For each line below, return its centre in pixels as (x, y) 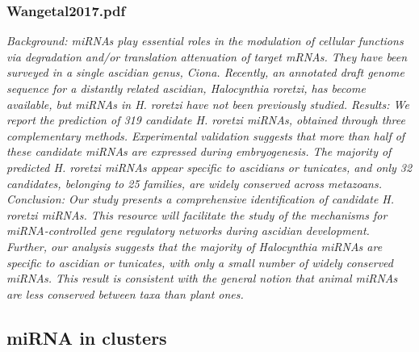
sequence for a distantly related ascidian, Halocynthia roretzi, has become (186, 88)
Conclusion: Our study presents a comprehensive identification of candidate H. (201, 199)
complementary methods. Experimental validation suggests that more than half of (206, 135)
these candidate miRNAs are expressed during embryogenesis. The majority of (199, 151)
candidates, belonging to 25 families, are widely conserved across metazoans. (195, 183)
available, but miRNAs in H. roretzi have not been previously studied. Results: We (208, 104)
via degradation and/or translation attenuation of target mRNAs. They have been (207, 56)
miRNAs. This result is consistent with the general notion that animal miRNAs (202, 278)
